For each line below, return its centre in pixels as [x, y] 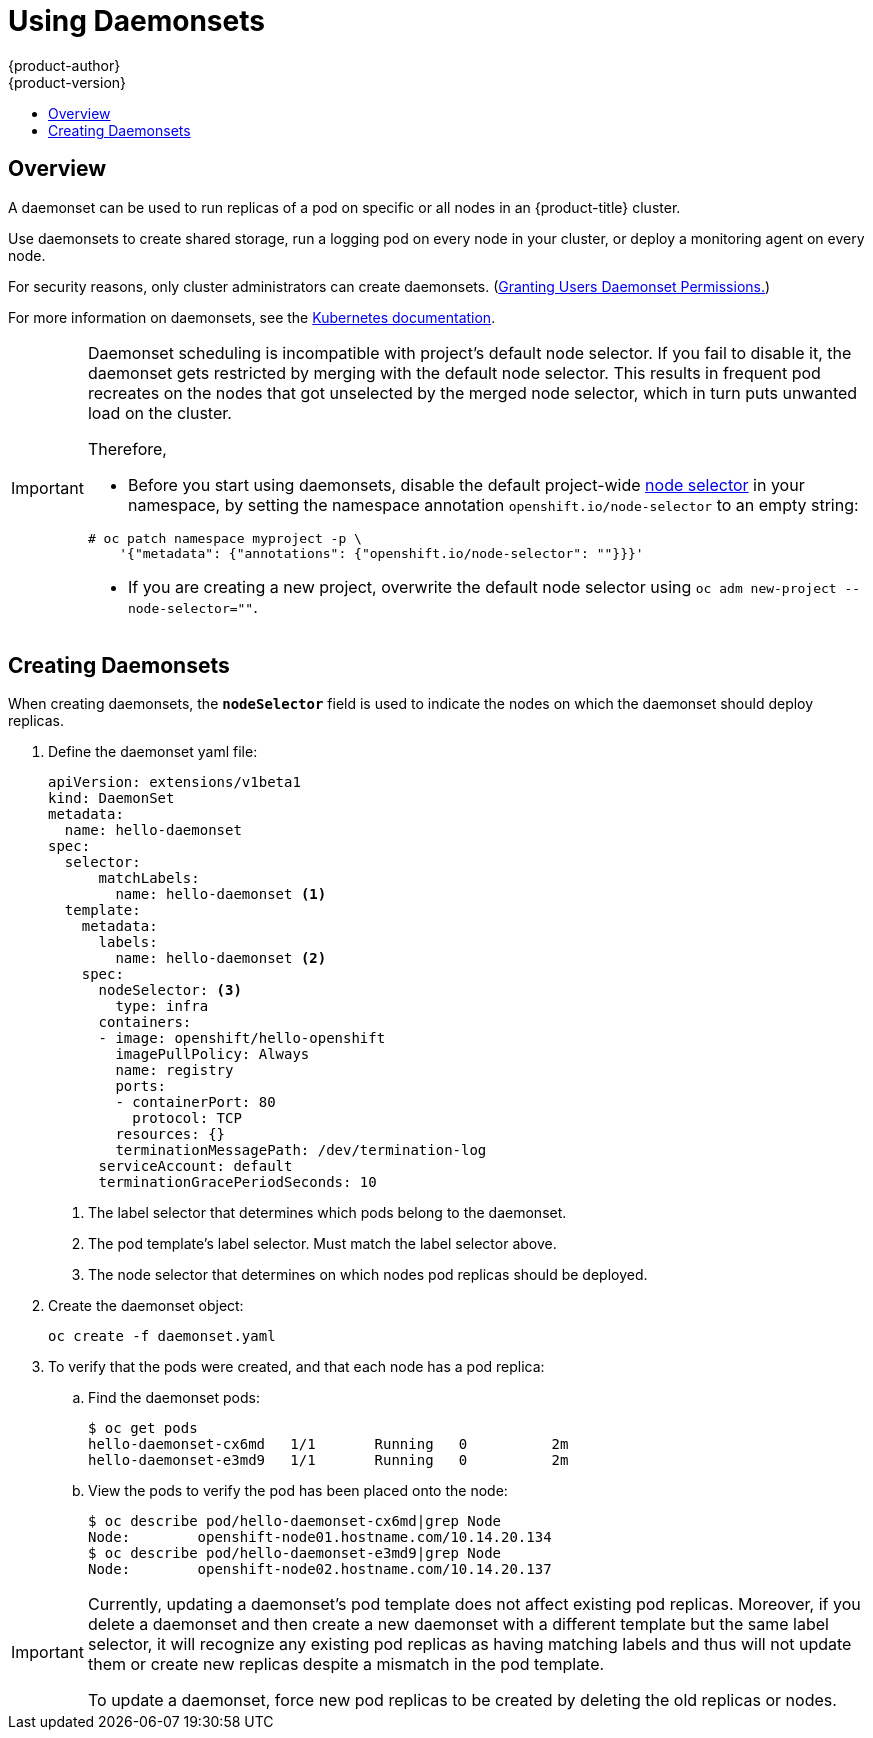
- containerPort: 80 [195, 1102]
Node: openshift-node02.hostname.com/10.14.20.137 [320, 1569]
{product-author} [64, 65]
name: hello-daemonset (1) [221, 894]
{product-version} [67, 82]
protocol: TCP [187, 1118]
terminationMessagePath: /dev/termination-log [301, 1150]
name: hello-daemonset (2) [221, 958]
